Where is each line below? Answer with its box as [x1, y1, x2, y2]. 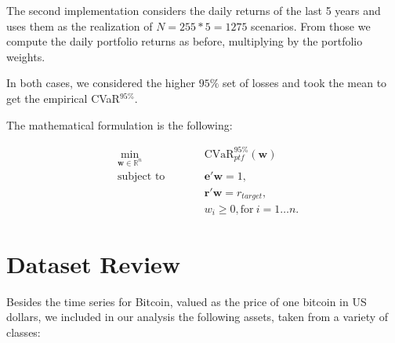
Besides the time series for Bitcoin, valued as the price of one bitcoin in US [6, 293, 367, 309]
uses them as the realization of [6, 17, 153, 34]
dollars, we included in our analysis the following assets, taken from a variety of [6, 308, 389, 325]
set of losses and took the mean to [223, 75, 387, 91]
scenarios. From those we [251, 17, 371, 34]
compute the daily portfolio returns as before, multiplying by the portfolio [6, 33, 363, 49]
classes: [6, 323, 41, 340]
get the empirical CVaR [6, 89, 120, 106]
